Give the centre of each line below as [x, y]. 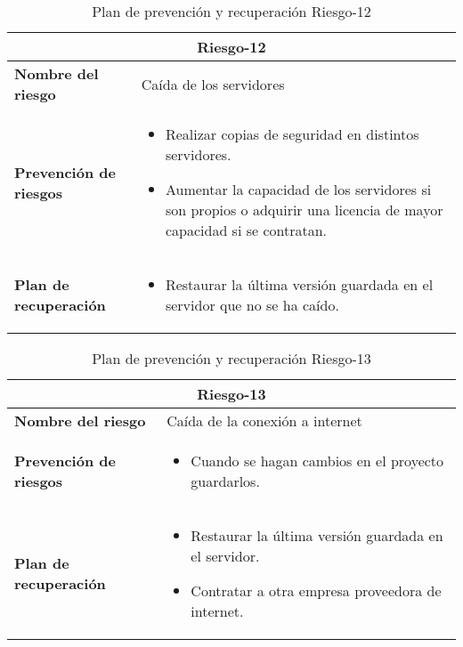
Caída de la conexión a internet [264, 421]
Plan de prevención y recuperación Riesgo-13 [231, 358]
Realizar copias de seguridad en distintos [292, 134]
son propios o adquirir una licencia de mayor [304, 210]
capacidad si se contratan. [246, 230]
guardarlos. [225, 481]
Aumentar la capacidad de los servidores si [298, 189]
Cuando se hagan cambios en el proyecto [317, 461]
